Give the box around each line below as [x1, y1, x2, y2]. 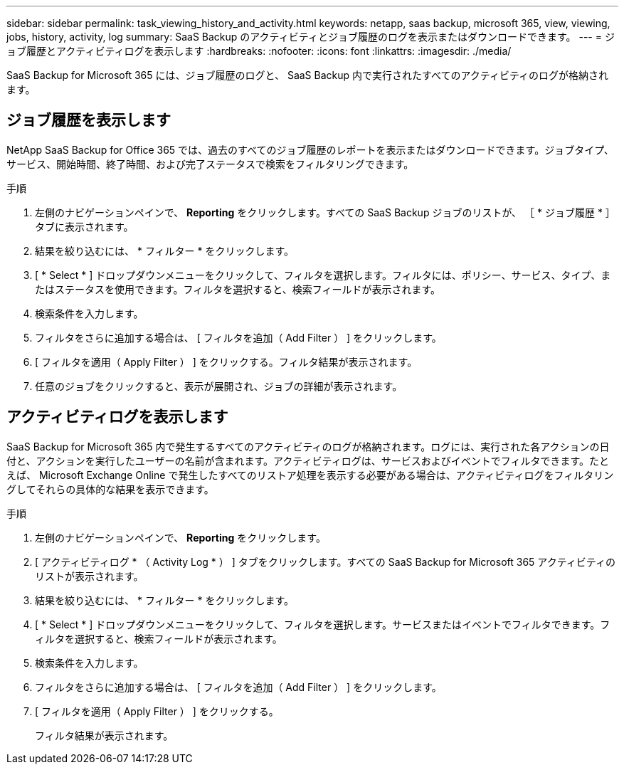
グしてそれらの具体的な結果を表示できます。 [6, 482, 214, 495]
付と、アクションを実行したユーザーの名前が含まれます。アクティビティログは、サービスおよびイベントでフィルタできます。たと [6, 454, 609, 467]
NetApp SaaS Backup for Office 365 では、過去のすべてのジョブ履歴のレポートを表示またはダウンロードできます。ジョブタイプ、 [6, 143, 614, 156]
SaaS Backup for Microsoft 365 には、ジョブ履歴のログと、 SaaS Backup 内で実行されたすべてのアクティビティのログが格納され [6, 69, 609, 81]
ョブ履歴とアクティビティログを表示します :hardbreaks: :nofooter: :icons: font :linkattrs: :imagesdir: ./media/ [6, 45, 512, 57]
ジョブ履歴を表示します [6, 111, 171, 130]
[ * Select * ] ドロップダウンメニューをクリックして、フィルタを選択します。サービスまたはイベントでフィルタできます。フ [35, 618, 610, 631]
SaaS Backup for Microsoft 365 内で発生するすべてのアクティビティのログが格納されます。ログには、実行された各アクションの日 [6, 440, 610, 453]
